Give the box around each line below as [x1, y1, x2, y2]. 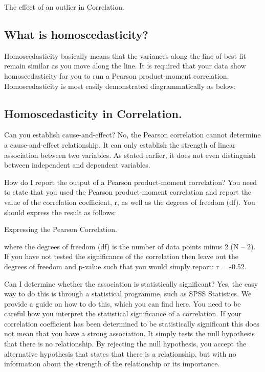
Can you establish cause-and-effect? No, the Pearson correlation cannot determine [4, 129, 261, 140]
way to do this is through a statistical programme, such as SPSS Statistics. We [4, 288, 252, 299]
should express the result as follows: [4, 206, 116, 217]
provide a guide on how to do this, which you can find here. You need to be [4, 298, 241, 309]
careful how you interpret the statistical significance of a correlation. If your [4, 308, 242, 319]
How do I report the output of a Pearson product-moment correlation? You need [4, 176, 257, 187]
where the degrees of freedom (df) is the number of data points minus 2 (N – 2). [4, 241, 256, 251]
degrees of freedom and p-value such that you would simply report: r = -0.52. [4, 261, 247, 271]
